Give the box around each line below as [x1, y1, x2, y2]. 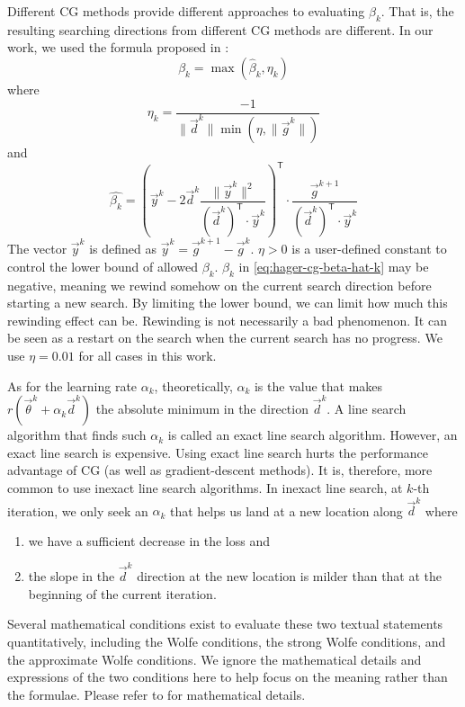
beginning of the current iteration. [28, 584, 217, 603]
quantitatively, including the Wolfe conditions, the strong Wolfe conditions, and [7, 631, 446, 650]
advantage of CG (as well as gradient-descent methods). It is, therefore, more [7, 461, 433, 479]
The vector [7, 238, 67, 257]
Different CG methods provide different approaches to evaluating [7, 2, 365, 20]
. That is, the [380, 2, 454, 20]
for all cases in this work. [78, 345, 217, 364]
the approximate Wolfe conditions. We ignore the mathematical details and [7, 649, 422, 668]
